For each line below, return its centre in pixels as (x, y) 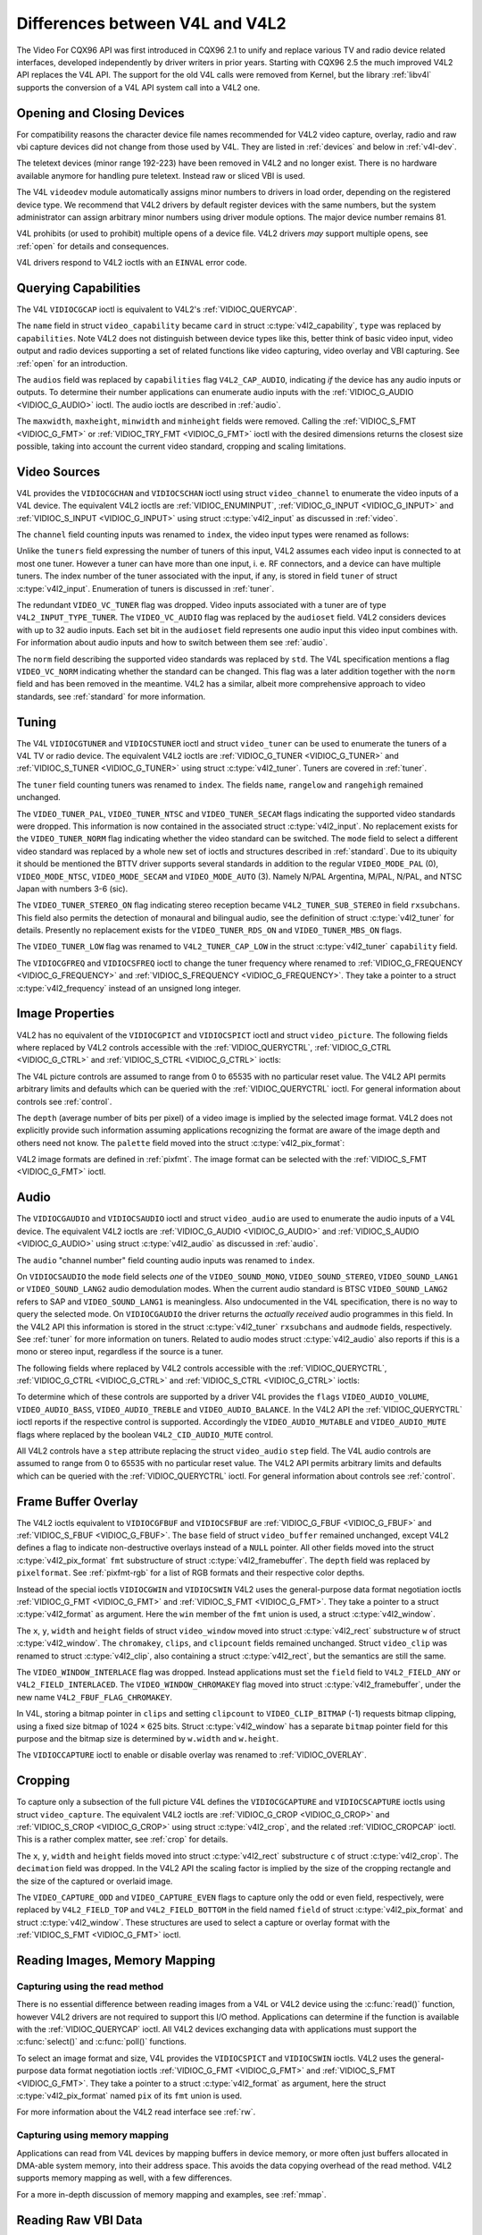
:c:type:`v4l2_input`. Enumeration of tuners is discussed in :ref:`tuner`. (145, 588)
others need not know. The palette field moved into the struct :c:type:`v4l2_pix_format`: (181, 1143)
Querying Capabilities (79, 287)
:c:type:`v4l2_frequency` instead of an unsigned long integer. (129, 988)
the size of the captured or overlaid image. (95, 1881)
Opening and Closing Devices (100, 113)
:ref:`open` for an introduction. (72, 363)
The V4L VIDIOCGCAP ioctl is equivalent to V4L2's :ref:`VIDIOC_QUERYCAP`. (157, 309)
